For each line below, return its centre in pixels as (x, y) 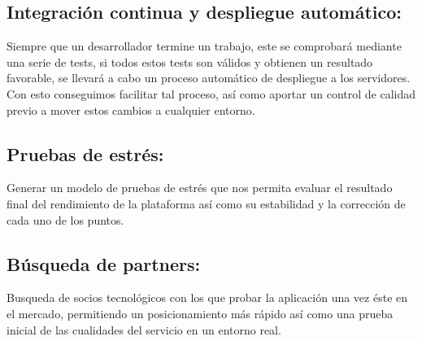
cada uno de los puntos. (65, 219)
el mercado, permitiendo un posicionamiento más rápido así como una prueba (200, 313)
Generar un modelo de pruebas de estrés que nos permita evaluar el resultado (200, 188)
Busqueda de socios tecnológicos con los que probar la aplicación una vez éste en (207, 297)
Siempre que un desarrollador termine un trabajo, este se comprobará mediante (204, 46)
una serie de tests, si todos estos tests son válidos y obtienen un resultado (190, 61)
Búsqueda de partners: (104, 263)
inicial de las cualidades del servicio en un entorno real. (144, 329)
